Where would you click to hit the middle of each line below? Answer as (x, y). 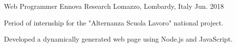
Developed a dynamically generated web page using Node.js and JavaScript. (118, 39)
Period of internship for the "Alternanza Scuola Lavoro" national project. (114, 22)
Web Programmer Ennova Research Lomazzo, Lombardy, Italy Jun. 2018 (114, 6)
